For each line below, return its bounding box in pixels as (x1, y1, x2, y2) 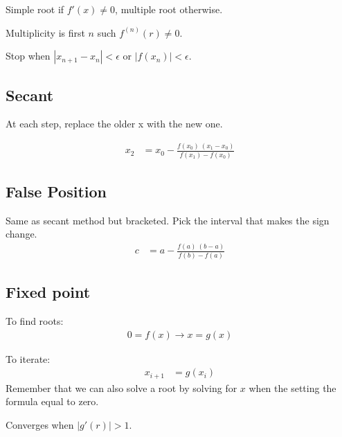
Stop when (6, 48, 51, 63)
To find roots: (6, 313, 64, 328)
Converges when (6, 417, 74, 431)
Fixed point (6, 281, 91, 303)
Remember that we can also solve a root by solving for (6, 380, 237, 395)
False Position (6, 181, 107, 202)
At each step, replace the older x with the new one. (6, 116, 223, 131)
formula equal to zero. (6, 394, 99, 409)
